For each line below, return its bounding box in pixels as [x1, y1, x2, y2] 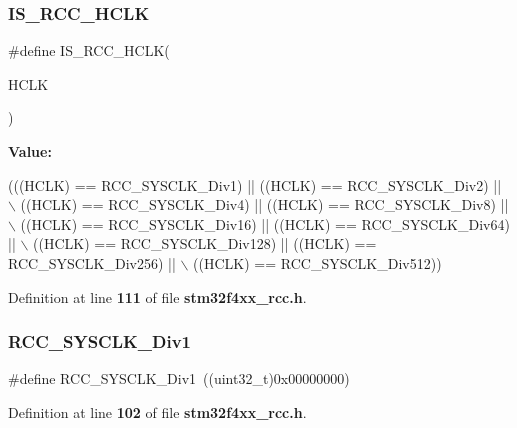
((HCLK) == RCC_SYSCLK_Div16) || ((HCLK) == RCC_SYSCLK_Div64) [20, 213, 510, 234]
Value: [8, 141, 52, 161]
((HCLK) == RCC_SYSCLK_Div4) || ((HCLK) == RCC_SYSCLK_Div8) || [20, 194, 509, 215]
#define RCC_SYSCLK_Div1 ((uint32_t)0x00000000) [8, 368, 350, 389]
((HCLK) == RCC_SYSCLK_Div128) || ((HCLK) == [33, 233, 377, 254]
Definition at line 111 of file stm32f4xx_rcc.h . [8, 286, 307, 307]
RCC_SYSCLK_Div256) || [8, 252, 176, 273]
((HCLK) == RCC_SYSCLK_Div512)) [193, 252, 442, 273]
